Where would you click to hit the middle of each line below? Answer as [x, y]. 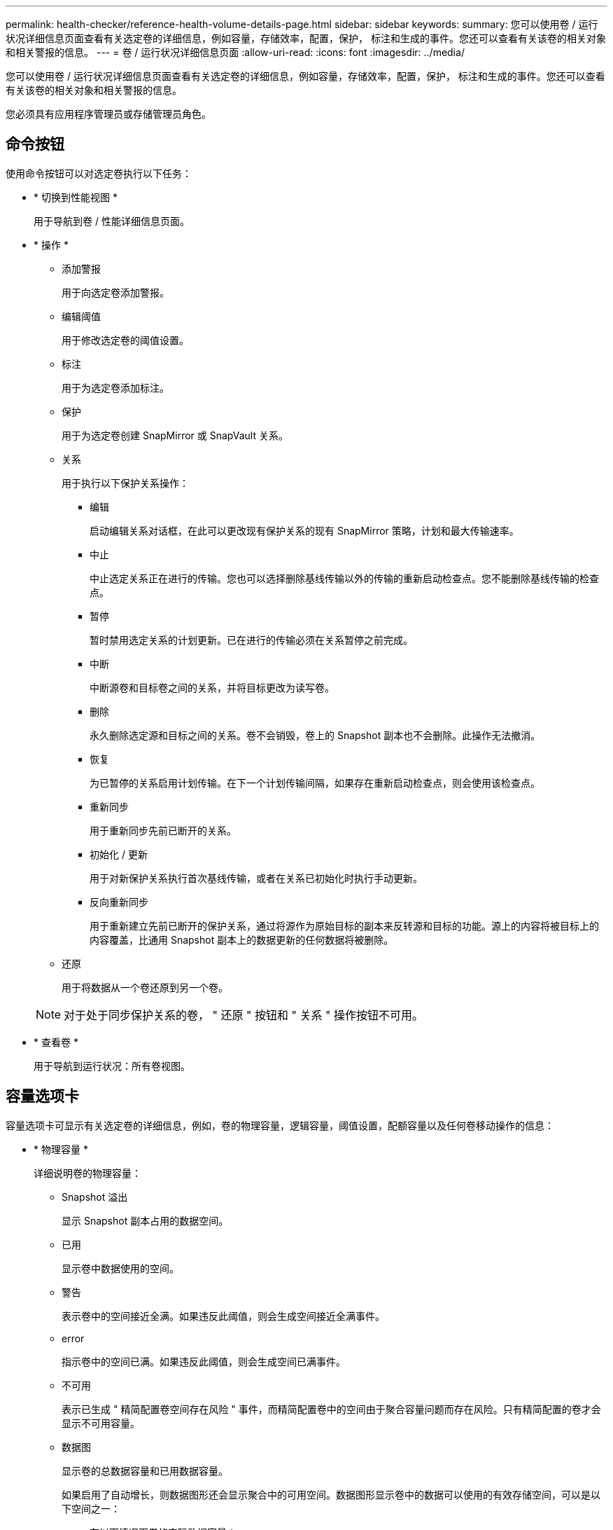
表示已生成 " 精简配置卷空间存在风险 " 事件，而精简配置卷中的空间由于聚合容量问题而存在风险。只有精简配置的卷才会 [331, 1409]
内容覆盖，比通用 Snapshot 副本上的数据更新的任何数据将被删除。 [242, 939]
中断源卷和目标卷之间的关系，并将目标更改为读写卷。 [212, 687]
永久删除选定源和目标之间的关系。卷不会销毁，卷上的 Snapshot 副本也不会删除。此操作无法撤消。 [315, 735]
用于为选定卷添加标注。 [115, 387]
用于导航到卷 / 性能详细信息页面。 [112, 221]
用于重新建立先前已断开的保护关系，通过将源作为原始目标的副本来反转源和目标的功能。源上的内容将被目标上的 [344, 925]
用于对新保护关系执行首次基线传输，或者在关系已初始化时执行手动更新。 [256, 878]
